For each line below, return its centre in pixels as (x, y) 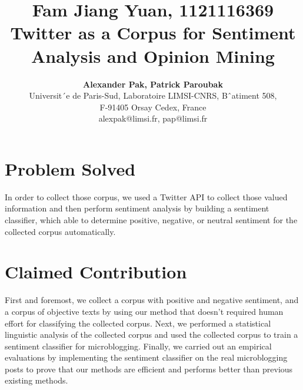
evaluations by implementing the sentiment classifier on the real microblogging (146, 357)
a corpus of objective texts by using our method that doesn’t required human (144, 311)
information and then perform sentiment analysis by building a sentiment (137, 208)
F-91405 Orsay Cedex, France (153, 107)
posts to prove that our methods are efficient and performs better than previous (149, 369)
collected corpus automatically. (60, 231)
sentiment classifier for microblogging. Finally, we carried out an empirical (138, 346)
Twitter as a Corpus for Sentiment (153, 33)
